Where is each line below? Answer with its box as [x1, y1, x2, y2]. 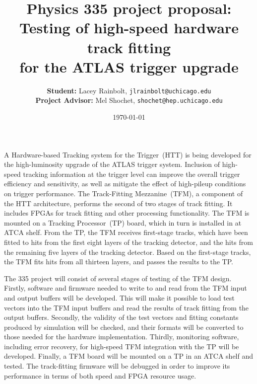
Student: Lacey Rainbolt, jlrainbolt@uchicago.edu [47, 85, 211, 95]
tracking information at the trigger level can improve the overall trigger [23, 168, 240, 179]
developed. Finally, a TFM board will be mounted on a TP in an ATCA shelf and [4, 351, 254, 361]
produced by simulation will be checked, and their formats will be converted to [4, 321, 244, 332]
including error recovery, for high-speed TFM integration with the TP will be [4, 341, 239, 351]
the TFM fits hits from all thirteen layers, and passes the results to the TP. [4, 256, 233, 267]
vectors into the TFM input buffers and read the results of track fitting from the [4, 302, 249, 312]
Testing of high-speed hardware [19, 17, 239, 38]
